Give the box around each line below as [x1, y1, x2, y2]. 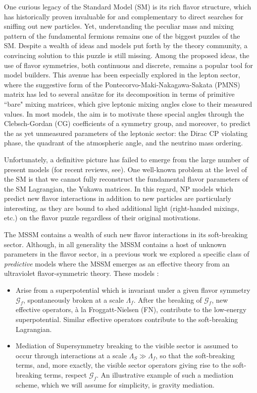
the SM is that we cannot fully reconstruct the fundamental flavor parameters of [4, 174, 248, 184]
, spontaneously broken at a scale [23, 294, 124, 305]
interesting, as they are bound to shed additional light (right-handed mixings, [4, 202, 239, 213]
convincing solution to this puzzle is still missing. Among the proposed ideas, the [4, 50, 250, 60]
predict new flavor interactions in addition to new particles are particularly [4, 193, 231, 203]
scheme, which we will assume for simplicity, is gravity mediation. [15, 379, 215, 390]
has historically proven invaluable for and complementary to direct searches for [4, 11, 244, 21]
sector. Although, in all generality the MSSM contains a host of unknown [4, 239, 226, 249]
